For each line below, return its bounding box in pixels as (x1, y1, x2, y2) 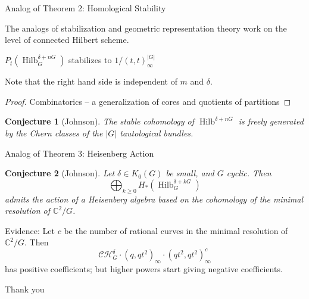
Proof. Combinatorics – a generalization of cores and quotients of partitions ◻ (5, 95, 291, 107)
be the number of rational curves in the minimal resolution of (64, 224, 288, 236)
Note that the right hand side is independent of (5, 75, 177, 88)
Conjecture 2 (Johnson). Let (5, 167, 115, 179)
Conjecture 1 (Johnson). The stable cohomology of (5, 115, 195, 127)
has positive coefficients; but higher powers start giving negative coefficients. (5, 263, 283, 275)
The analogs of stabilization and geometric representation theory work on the (5, 21, 287, 34)
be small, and (166, 167, 214, 179)
